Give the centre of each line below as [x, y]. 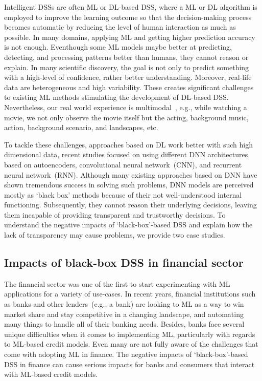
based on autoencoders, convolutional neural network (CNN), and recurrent [123, 164]
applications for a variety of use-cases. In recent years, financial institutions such [130, 294]
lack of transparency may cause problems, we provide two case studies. [115, 235]
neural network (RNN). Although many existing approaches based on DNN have [131, 174]
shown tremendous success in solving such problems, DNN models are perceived [129, 185]
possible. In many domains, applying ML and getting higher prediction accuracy [130, 37]
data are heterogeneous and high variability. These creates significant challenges [129, 87]
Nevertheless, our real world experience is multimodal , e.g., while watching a [126, 107]
